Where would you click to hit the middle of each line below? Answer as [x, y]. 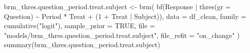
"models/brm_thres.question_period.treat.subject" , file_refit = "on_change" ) [122, 35]
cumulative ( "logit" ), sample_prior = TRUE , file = [80, 26]
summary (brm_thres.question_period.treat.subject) [82, 44]
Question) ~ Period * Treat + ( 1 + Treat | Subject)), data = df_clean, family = [125, 16]
